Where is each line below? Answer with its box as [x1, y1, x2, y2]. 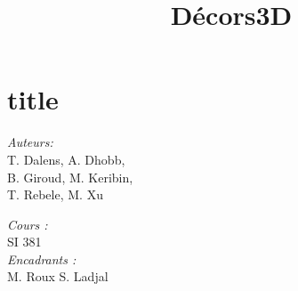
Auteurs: [7, 133, 53, 151]
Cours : [7, 214, 48, 233]
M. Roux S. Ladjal [7, 267, 109, 286]
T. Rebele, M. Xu [7, 185, 103, 204]
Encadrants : [7, 249, 77, 268]
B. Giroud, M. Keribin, [7, 167, 133, 186]
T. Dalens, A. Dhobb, [7, 150, 125, 168]
